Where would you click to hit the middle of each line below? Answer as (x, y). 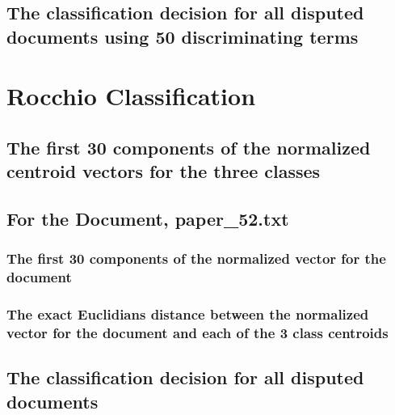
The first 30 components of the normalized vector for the (196, 258)
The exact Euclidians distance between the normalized (188, 314)
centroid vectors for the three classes (164, 171)
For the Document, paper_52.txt (148, 219)
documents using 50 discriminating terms (183, 36)
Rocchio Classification (131, 96)
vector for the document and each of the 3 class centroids (197, 333)
